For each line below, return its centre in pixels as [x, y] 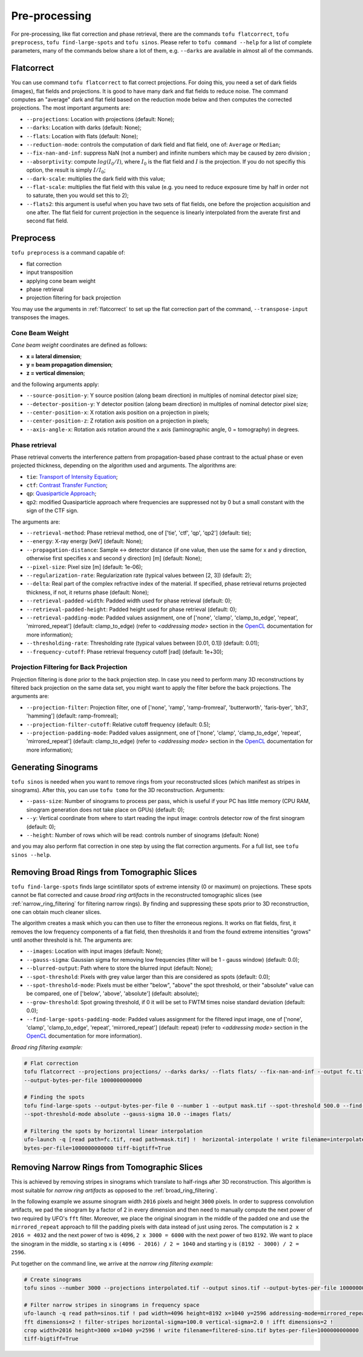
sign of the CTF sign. [52, 511]
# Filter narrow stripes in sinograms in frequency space [112, 1305]
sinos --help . [31, 855]
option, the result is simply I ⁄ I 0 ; [66, 171]
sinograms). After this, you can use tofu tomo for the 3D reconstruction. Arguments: [118, 790]
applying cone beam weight [61, 281]
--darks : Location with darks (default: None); [84, 128]
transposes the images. [40, 318]
